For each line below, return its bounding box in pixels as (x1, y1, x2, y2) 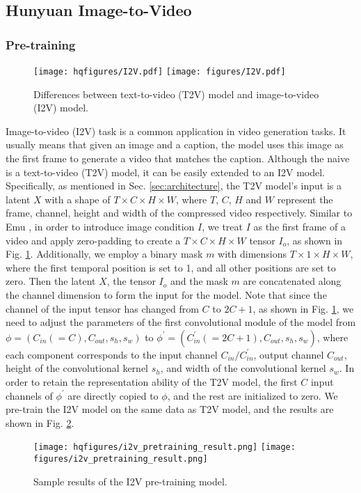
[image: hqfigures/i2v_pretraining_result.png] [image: (33, 442, 296, 453)
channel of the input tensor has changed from (6, 301, 199, 315)
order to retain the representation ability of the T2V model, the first (6, 374, 298, 389)
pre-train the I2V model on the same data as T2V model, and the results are (6, 402, 334, 416)
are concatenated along (243, 274, 342, 288)
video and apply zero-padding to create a (6, 233, 181, 247)
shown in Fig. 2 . (6, 415, 74, 430)
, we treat (202, 219, 243, 233)
